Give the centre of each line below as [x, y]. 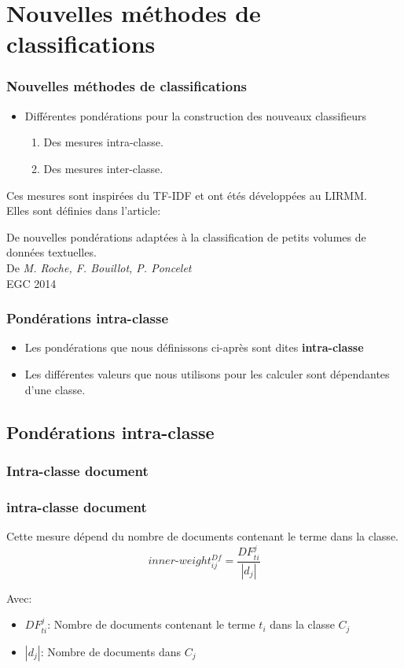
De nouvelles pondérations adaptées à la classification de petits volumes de [186, 236]
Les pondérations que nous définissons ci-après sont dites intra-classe [194, 347]
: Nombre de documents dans [110, 651]
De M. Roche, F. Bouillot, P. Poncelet [99, 267]
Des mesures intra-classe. [103, 142]
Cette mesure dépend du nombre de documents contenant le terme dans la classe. [202, 535]
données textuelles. [51, 252]
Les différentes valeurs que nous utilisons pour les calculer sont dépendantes [207, 373]
